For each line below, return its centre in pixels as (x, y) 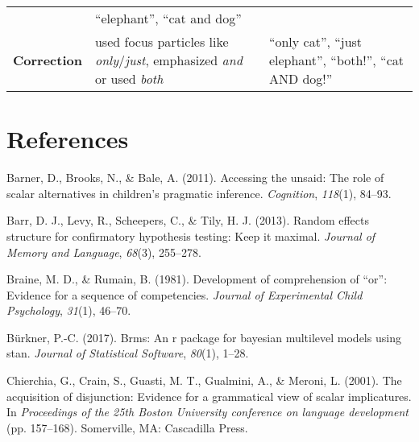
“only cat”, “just (315, 41)
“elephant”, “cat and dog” (168, 18)
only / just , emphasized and (168, 60)
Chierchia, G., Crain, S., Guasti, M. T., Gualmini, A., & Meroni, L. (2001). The (204, 380)
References (68, 139)
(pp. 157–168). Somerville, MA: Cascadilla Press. (127, 427)
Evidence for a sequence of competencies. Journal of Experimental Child (185, 294)
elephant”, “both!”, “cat (336, 60)
